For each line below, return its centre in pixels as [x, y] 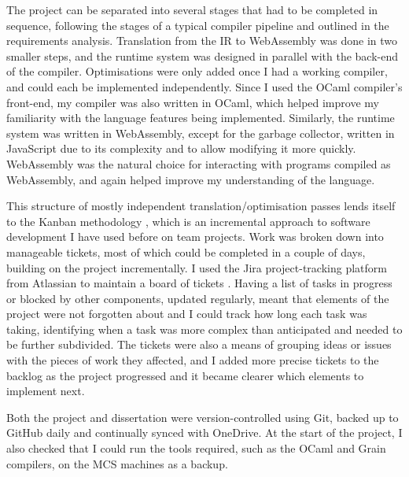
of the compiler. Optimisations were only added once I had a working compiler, [197, 71]
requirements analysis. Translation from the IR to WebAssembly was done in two [202, 41]
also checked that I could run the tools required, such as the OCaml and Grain [196, 448]
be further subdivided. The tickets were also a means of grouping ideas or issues [199, 344]
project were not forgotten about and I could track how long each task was [187, 314]
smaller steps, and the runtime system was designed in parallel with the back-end [203, 55]
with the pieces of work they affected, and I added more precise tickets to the [193, 360]
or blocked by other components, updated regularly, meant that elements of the [198, 298]
